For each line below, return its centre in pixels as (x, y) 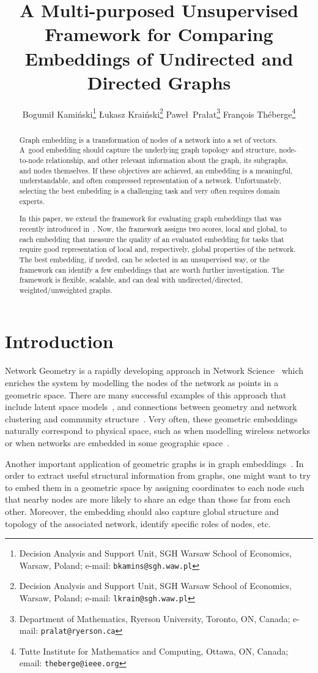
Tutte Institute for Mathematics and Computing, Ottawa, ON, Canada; (154, 651)
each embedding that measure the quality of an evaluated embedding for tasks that (152, 239)
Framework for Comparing (159, 34)
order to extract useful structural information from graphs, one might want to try (158, 475)
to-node (31, 160)
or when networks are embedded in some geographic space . (117, 442)
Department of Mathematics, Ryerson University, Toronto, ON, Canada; (155, 618)
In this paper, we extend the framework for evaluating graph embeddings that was (150, 219)
